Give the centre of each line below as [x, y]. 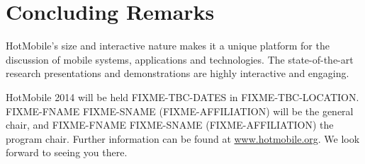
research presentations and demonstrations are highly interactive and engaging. [178, 73]
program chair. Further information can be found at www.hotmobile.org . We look [183, 138]
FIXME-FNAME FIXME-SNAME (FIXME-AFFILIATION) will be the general [180, 111]
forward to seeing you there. [67, 152]
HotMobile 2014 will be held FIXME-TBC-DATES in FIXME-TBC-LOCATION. [182, 96]
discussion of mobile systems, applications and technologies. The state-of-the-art [180, 59]
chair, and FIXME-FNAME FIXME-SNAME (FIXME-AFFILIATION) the [170, 125]
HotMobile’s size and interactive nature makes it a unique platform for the [168, 46]
